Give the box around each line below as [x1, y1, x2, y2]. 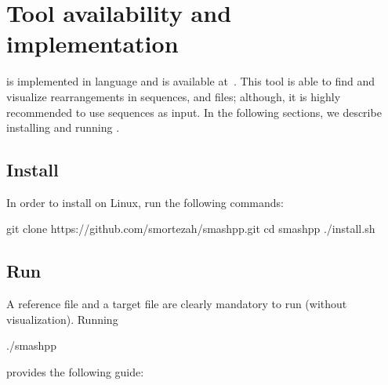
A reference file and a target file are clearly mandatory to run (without [6, 296, 347, 312]
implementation [6, 27, 179, 60]
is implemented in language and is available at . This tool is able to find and [6, 73, 375, 89]
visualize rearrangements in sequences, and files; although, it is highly [6, 88, 341, 104]
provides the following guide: [6, 364, 144, 380]
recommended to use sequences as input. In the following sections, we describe [6, 104, 382, 120]
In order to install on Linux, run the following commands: [6, 194, 285, 210]
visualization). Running [6, 311, 118, 327]
